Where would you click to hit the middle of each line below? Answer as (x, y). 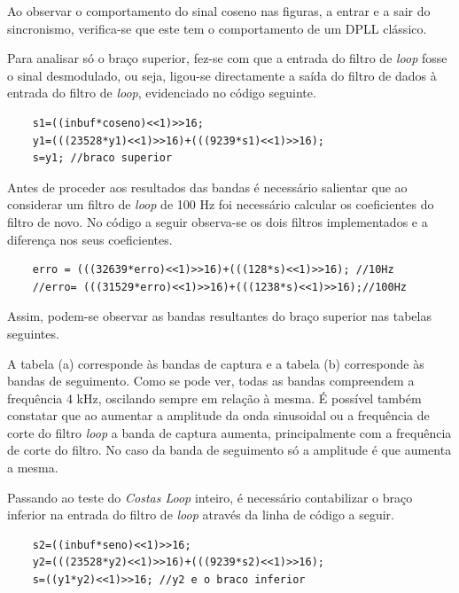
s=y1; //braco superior (102, 158)
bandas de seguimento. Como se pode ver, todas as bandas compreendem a (211, 381)
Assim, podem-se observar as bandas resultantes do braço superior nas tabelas (219, 316)
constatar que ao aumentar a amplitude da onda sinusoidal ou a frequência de (218, 415)
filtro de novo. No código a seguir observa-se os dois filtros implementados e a (218, 221)
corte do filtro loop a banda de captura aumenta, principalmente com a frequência (229, 432)
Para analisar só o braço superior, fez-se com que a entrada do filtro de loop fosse (227, 58)
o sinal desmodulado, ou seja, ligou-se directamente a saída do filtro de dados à (222, 75)
